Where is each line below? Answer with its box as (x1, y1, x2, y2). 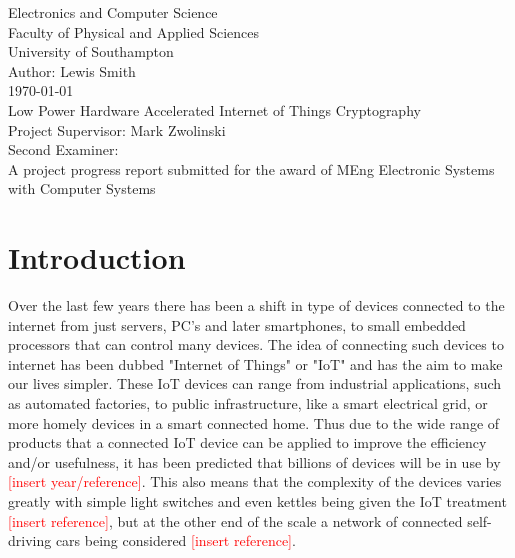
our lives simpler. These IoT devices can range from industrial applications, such (8, 373, 502, 394)
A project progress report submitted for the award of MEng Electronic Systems (8, 158, 495, 179)
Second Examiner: (8, 139, 119, 160)
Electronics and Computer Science (8, 2, 218, 22)
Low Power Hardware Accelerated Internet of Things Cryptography (8, 99, 421, 120)
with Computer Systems (8, 178, 156, 199)
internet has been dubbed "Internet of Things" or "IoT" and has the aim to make (8, 353, 503, 374)
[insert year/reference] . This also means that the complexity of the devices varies (8, 471, 502, 492)
